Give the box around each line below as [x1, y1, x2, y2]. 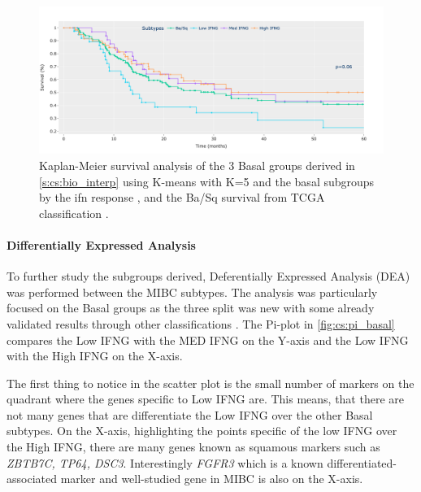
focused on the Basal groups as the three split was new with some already [7, 299, 375, 316]
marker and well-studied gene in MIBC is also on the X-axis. [60, 470, 363, 487]
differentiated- [327, 454, 397, 471]
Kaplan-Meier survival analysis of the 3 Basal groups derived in [39, 156, 355, 173]
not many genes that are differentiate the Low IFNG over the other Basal [7, 406, 373, 423]
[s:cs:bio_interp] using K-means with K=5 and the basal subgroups [39, 172, 375, 189]
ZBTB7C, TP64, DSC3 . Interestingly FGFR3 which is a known [7, 454, 323, 471]
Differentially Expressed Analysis [7, 236, 196, 253]
